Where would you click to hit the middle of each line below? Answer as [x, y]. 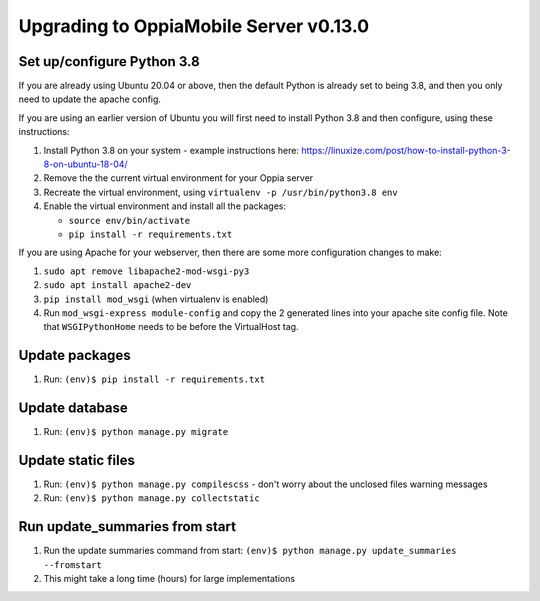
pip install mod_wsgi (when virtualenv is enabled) [156, 299]
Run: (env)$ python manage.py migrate [136, 432]
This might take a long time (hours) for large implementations [169, 579]
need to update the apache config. [90, 99]
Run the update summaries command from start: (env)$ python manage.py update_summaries [250, 551]
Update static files [76, 460]
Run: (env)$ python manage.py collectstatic [151, 498]
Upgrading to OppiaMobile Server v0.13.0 [194, 26]
